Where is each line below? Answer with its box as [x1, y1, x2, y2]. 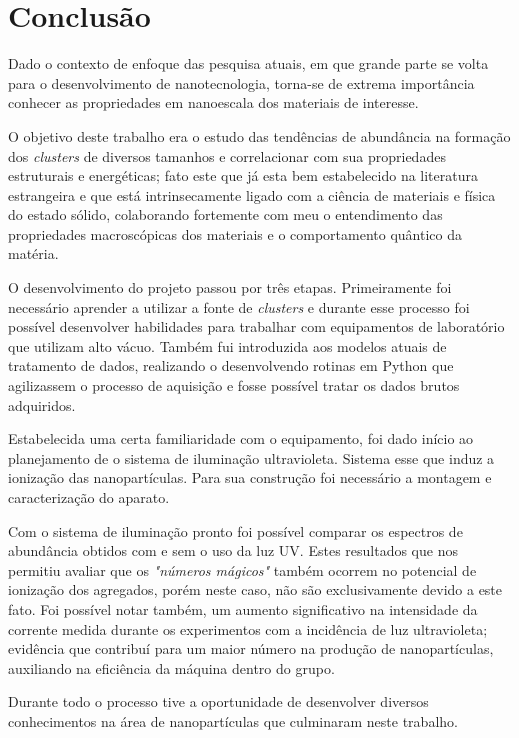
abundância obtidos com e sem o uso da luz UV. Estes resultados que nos [8, 540, 458, 561]
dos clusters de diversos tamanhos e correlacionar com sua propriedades [8, 145, 446, 166]
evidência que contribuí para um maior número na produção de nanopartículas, [8, 638, 494, 659]
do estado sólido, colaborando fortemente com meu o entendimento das [8, 204, 443, 225]
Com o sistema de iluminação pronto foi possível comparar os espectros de [8, 520, 463, 541]
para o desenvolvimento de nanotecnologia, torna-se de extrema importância [8, 72, 475, 93]
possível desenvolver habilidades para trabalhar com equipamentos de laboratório [8, 316, 505, 337]
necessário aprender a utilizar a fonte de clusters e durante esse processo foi [8, 296, 470, 317]
